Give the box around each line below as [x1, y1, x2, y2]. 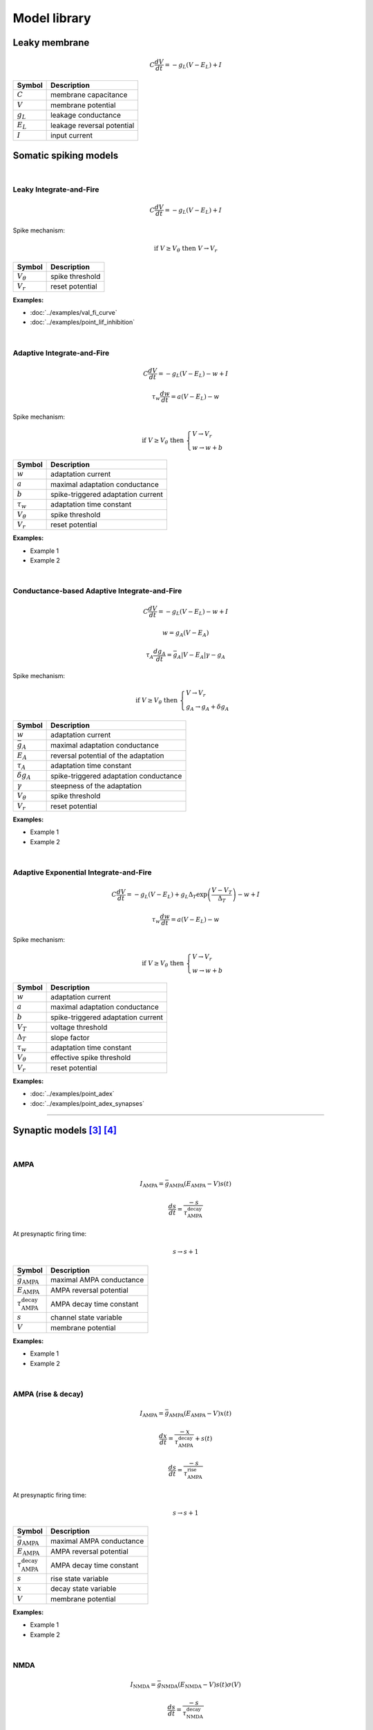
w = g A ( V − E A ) [162, 629, 209, 638]
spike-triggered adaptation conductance [50, 771, 182, 781]
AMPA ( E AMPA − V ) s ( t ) [169, 1180, 231, 1190]
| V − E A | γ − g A [180, 650, 226, 660]
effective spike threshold [50, 1053, 131, 1062]
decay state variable [50, 1584, 117, 1594]
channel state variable [50, 1313, 122, 1322]
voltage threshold [50, 1023, 108, 1032]
